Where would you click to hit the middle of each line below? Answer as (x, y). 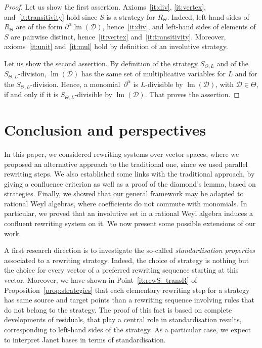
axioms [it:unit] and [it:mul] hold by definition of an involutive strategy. (116, 46)
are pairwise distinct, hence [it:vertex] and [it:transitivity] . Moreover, (118, 36)
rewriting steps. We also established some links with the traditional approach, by (129, 174)
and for (246, 74)
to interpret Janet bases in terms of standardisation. (85, 339)
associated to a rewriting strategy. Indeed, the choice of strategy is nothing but (126, 260)
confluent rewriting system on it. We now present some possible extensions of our (130, 223)
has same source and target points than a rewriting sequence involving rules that (129, 300)
